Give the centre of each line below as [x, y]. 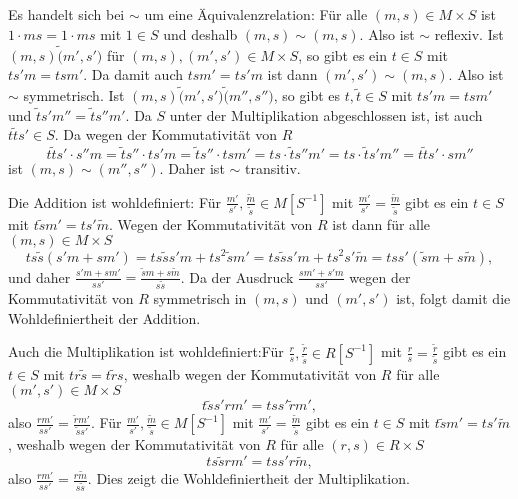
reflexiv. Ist [469, 33]
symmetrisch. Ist [74, 95]
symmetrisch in [200, 298]
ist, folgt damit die [453, 298]
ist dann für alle [381, 223]
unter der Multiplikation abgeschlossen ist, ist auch [326, 114]
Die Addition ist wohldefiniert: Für [115, 201]
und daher [39, 276]
